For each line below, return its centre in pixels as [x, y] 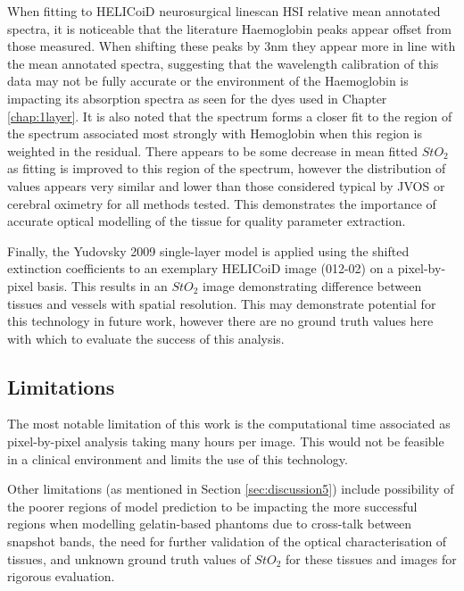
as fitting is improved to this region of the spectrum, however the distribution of [227, 168]
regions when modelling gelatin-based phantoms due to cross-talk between [210, 524]
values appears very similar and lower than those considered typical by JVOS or [226, 185]
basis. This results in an [102, 285]
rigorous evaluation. [61, 576]
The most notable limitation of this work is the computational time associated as [229, 424]
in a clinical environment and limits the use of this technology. [178, 458]
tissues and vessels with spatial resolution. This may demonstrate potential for [222, 303]
